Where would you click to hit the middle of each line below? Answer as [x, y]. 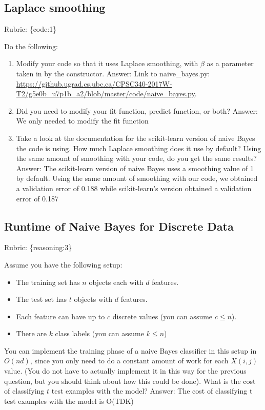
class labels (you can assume [100, 333]
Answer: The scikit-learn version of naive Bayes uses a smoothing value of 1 [135, 168]
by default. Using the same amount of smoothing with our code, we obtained [137, 178]
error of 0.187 [37, 198]
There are [31, 333]
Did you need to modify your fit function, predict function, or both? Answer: [137, 110]
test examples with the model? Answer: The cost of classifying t [152, 391]
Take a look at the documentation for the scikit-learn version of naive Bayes [136, 138]
